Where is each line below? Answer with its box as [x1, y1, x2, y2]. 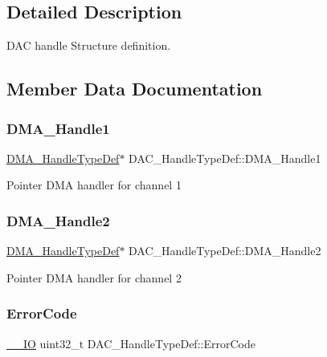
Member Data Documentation [6, 76, 263, 101]
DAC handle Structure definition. [6, 37, 171, 54]
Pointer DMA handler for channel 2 [6, 269, 182, 286]
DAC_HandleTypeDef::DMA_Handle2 [129, 242, 321, 259]
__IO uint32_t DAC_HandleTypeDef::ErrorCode [6, 335, 255, 351]
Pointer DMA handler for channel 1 [6, 176, 182, 193]
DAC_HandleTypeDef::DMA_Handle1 [129, 149, 321, 166]
